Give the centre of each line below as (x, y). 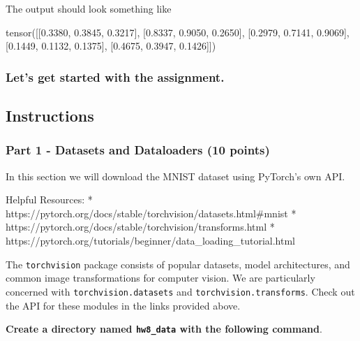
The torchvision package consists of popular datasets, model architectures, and (178, 264)
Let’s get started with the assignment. (115, 77)
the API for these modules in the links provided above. (123, 305)
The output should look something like (89, 8)
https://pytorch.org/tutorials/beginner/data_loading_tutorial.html (151, 240)
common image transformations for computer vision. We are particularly (160, 278)
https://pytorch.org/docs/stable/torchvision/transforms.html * (140, 227)
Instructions (50, 116)
